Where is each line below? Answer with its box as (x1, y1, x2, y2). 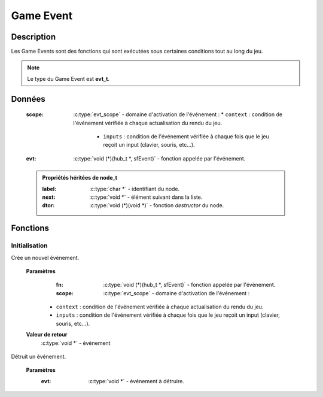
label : (42, 185, 57, 192)
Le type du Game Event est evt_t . (27, 75, 110, 82)
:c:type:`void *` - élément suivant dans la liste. (89, 193, 203, 201)
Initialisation (11, 241, 48, 250)
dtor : (42, 202, 55, 209)
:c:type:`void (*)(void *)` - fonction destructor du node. (89, 202, 224, 209)
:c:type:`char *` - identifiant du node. (89, 185, 180, 192)
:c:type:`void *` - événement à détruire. (88, 377, 185, 384)
